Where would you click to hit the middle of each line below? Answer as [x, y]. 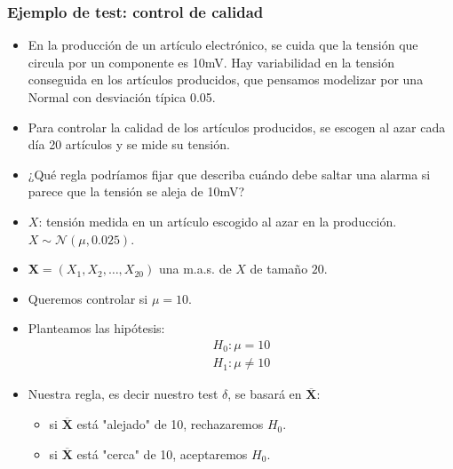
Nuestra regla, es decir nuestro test [123, 394]
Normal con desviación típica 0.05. [122, 97]
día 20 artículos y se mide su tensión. [129, 144]
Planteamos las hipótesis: [96, 328]
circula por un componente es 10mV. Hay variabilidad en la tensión [211, 62]
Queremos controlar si [88, 298]
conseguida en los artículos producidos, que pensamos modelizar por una [226, 79]
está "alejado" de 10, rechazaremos [170, 424]
